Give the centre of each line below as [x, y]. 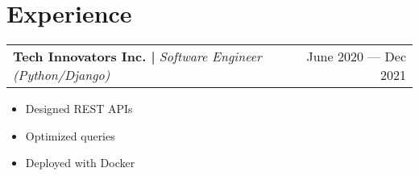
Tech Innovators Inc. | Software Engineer [137, 57]
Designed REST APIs [79, 109]
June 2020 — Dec [356, 57]
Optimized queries [70, 135]
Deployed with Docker [80, 163]
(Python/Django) [62, 75]
